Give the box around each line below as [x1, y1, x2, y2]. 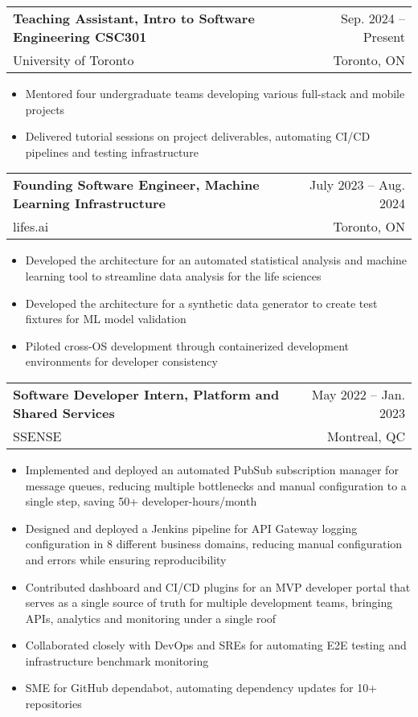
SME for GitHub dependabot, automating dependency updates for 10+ [25, 679, 378, 696]
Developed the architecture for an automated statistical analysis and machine [25, 252, 408, 268]
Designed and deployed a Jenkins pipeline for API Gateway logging [25, 519, 358, 536]
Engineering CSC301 [13, 27, 147, 46]
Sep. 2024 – [340, 9, 405, 27]
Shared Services [13, 403, 115, 422]
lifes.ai [13, 217, 49, 236]
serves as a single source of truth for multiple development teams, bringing [25, 594, 393, 611]
